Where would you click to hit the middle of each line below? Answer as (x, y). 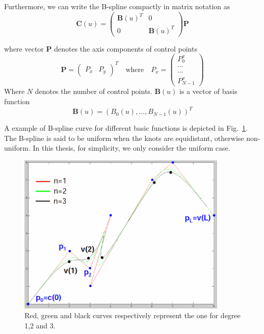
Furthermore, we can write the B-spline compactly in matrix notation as (117, 6)
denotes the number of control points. (94, 91)
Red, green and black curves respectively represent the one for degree (133, 315)
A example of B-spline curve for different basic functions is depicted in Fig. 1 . (126, 128)
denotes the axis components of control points (126, 48)
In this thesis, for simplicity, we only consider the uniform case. (131, 148)
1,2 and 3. (40, 325)
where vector (24, 48)
